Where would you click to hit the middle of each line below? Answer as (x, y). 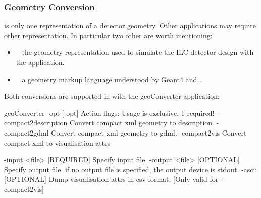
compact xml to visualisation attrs (57, 142)
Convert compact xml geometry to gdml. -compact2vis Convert (149, 132)
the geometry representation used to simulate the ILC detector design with (138, 52)
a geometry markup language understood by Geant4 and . (112, 79)
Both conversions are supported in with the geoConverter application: (112, 96)
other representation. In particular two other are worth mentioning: (108, 35)
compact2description (36, 123)
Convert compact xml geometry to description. (142, 123)
